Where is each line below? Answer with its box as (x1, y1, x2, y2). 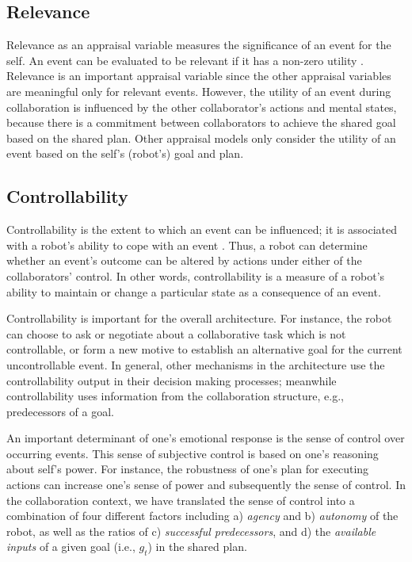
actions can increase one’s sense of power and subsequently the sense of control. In (6, 476, 406, 493)
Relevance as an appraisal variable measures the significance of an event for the (6, 36, 391, 53)
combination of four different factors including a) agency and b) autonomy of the (6, 507, 399, 524)
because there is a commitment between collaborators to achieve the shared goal (6, 114, 396, 131)
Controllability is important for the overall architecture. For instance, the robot (6, 310, 392, 327)
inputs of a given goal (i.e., (6, 538, 135, 555)
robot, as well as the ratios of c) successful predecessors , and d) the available (6, 522, 376, 539)
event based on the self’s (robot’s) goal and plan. (6, 145, 244, 162)
